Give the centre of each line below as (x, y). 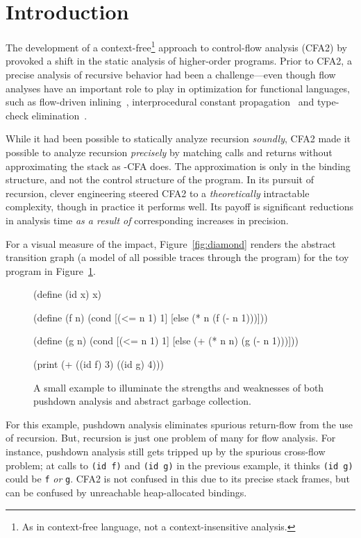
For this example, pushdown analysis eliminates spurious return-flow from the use (179, 424)
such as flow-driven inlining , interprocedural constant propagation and (160, 102)
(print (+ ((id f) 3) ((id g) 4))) (99, 364)
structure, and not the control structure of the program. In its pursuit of (160, 179)
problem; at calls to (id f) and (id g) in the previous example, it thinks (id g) (179, 465)
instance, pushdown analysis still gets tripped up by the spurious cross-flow (166, 452)
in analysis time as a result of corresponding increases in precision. (147, 220)
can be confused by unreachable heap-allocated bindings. (126, 492)
